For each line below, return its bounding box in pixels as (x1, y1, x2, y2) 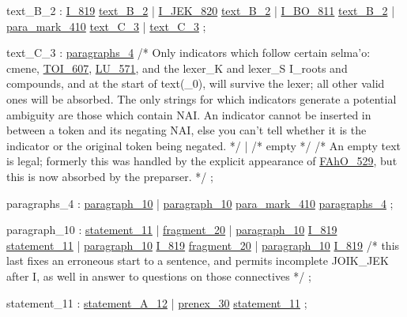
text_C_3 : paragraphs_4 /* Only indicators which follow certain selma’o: (6, 44, 371, 61)
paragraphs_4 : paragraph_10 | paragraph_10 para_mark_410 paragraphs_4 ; (6, 194, 394, 211)
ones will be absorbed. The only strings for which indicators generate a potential (6, 90, 397, 107)
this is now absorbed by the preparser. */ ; (6, 168, 213, 184)
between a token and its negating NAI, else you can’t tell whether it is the (6, 122, 367, 138)
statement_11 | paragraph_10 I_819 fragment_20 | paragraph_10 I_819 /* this (6, 236, 400, 253)
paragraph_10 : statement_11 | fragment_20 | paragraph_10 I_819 (6, 221, 337, 238)
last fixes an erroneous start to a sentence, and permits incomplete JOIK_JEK (6, 252, 389, 269)
